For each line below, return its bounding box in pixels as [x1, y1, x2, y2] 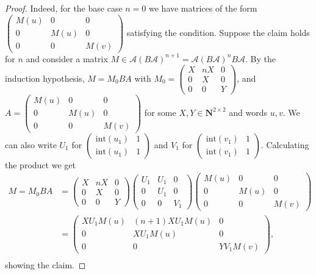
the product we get [5, 158, 76, 171]
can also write [5, 138, 57, 151]
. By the [245, 52, 276, 65]
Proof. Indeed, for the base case [5, 2, 123, 14]
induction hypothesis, [5, 71, 85, 84]
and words [229, 105, 267, 118]
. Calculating [260, 138, 309, 151]
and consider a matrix [26, 52, 108, 65]
